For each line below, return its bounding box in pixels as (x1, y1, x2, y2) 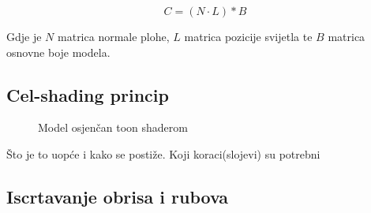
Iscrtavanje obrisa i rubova (6, 184, 229, 208)
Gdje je (6, 28, 42, 44)
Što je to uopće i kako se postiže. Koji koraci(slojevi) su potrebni (6, 145, 320, 162)
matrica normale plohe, (58, 28, 170, 44)
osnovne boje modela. (6, 43, 111, 60)
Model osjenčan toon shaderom (38, 119, 188, 136)
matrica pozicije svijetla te (184, 28, 313, 44)
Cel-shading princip (6, 82, 169, 106)
